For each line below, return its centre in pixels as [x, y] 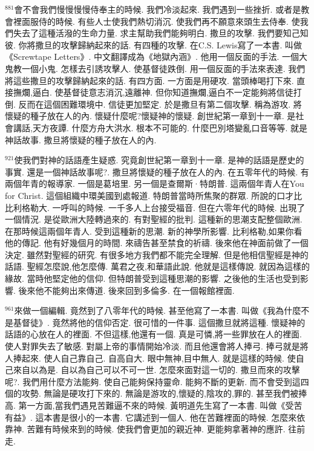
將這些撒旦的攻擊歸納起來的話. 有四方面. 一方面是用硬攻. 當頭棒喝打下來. [149, 80]
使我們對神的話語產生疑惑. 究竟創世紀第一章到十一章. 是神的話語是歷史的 [159, 160]
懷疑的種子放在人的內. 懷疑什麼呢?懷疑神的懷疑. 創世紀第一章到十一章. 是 [150, 116]
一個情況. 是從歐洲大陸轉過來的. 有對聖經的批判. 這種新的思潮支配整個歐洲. [154, 219]
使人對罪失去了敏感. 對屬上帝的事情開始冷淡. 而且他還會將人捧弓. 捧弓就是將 [157, 346]
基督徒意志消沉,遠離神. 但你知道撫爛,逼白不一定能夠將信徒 [178, 92]
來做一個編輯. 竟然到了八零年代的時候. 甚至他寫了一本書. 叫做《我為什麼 [158, 310]
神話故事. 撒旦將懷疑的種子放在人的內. [81, 139]
